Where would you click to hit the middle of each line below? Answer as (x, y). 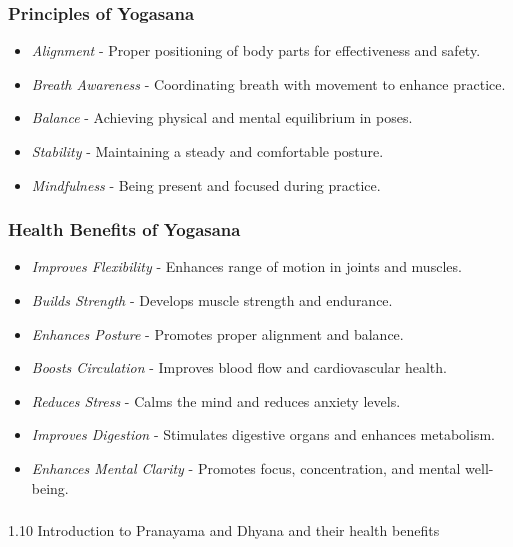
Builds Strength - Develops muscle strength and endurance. (212, 300)
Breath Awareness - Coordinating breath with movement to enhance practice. (268, 83)
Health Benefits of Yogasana (124, 229)
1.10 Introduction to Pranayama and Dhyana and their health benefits (224, 530)
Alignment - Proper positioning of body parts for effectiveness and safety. (256, 50)
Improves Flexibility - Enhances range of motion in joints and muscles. (246, 266)
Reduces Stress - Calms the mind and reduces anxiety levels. (216, 400)
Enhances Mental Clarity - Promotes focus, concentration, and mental (246, 467)
